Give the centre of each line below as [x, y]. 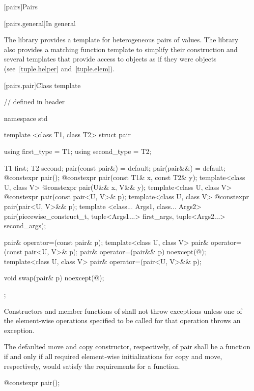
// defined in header [34, 102]
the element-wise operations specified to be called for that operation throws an [122, 320]
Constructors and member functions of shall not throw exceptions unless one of [123, 311]
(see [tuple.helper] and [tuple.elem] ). [59, 68]
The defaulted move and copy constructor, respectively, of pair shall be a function [127, 346]
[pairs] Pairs [21, 6]
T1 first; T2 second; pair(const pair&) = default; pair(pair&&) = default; [115, 167]
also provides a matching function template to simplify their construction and [121, 49]
